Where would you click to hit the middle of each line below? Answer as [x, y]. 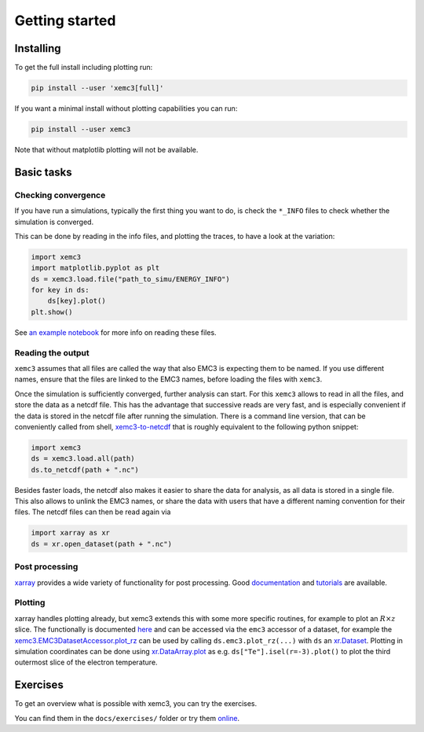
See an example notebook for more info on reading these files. [115, 332]
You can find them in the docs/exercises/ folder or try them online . [127, 718]
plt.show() [52, 312]
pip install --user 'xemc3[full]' [97, 88]
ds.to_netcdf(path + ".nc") [85, 469]
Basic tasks [43, 172]
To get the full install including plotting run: [84, 68]
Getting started [65, 20]
